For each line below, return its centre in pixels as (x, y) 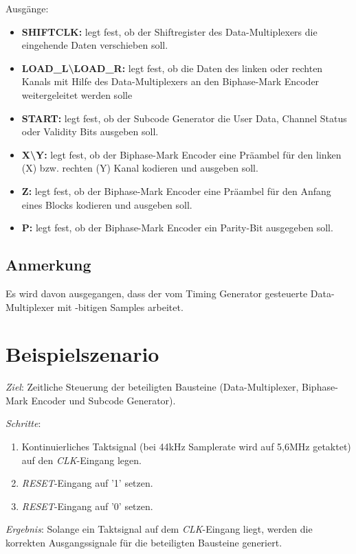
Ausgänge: (27, 8)
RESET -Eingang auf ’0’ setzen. (87, 506)
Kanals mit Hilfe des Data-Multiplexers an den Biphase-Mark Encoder (170, 81)
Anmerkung (48, 265)
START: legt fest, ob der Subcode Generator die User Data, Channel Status (184, 118)
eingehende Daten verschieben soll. (95, 45)
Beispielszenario (82, 354)
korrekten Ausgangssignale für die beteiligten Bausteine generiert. (144, 542)
